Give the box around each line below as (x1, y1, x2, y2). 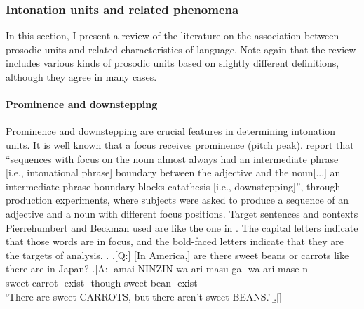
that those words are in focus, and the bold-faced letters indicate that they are (6, 234, 344, 249)
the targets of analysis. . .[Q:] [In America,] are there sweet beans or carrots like (6, 247, 349, 262)
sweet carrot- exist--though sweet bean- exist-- (6, 275, 205, 289)
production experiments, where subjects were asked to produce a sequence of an (6, 192, 349, 207)
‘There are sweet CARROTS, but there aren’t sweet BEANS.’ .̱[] (6, 289, 282, 303)
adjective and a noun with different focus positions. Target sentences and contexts (6, 206, 358, 221)
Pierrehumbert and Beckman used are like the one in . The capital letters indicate (6, 220, 358, 235)
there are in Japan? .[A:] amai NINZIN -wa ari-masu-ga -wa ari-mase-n (6, 261, 308, 276)
